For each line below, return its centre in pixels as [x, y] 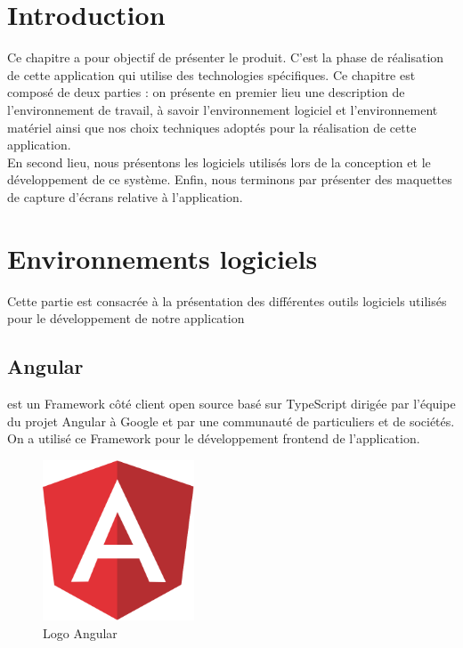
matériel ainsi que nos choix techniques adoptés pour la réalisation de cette [212, 127]
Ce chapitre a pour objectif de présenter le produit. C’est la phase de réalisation [226, 57]
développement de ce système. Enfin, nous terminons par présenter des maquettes [230, 179]
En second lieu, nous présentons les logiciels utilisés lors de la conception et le [219, 162]
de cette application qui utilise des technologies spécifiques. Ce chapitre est [211, 74]
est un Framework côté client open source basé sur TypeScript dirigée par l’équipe [231, 403]
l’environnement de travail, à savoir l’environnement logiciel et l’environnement [223, 109]
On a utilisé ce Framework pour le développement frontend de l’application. [214, 438]
